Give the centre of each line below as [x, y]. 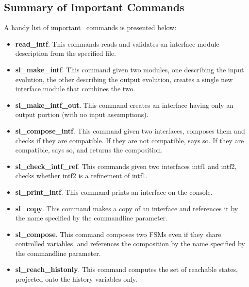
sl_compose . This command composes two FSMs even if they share [118, 234]
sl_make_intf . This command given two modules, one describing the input [130, 69]
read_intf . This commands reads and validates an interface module [117, 43]
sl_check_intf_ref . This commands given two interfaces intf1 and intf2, [126, 166]
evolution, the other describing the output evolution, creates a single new [124, 79]
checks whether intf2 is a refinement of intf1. [81, 176]
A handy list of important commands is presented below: [90, 27]
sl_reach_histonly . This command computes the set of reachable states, [126, 269]
